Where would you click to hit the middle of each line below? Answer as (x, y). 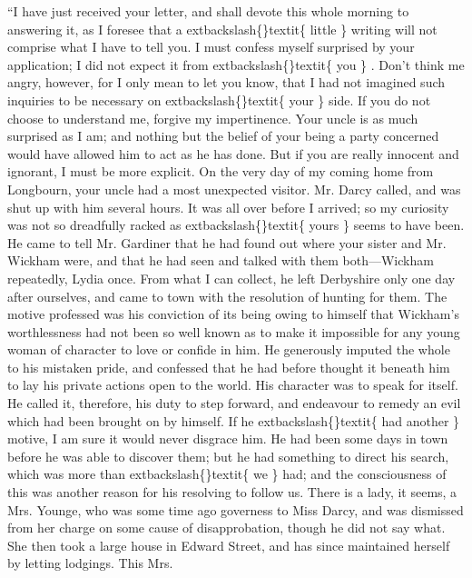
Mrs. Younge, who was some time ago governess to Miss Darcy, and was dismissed (236, 509)
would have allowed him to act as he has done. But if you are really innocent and (233, 153)
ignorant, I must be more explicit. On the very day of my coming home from (221, 171)
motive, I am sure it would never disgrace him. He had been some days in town (228, 438)
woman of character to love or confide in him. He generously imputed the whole (229, 349)
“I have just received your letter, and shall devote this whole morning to (208, 11)
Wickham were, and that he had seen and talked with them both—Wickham (221, 260)
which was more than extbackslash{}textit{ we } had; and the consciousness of (227, 474)
